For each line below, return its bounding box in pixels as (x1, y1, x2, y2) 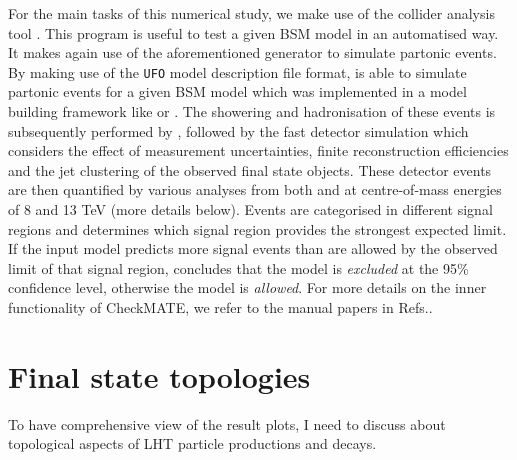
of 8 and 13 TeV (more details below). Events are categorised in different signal (8, 199, 493, 219)
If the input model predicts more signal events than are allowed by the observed (8, 238, 498, 259)
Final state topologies (8, 355, 311, 396)
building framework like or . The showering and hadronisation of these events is (8, 101, 496, 122)
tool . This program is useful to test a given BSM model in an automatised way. (8, 22, 499, 43)
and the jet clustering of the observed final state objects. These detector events (8, 159, 492, 180)
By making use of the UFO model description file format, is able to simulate (8, 61, 467, 82)
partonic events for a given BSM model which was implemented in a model (8, 81, 467, 102)
